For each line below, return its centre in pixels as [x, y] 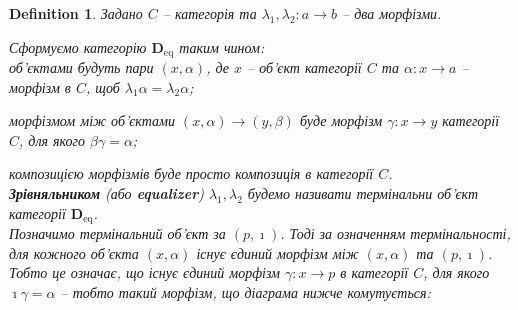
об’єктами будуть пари [81, 67]
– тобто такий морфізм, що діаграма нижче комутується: [245, 291]
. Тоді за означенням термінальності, [395, 233]
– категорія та [209, 13]
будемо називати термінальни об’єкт [363, 193]
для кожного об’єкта [74, 252]
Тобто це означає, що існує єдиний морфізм [145, 272]
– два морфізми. [392, 13]
